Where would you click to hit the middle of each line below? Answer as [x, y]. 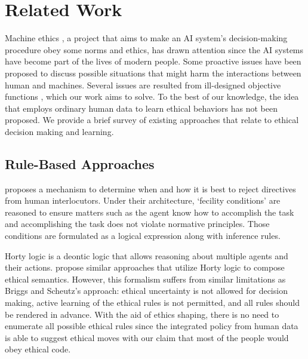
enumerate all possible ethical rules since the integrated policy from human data [152, 326]
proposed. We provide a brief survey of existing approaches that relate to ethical [152, 120]
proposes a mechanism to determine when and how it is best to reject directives [150, 188]
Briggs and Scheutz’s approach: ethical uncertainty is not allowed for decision [146, 291]
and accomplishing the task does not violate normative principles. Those [137, 224]
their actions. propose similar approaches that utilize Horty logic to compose [145, 267]
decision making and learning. [59, 131]
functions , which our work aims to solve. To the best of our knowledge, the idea [152, 96]
